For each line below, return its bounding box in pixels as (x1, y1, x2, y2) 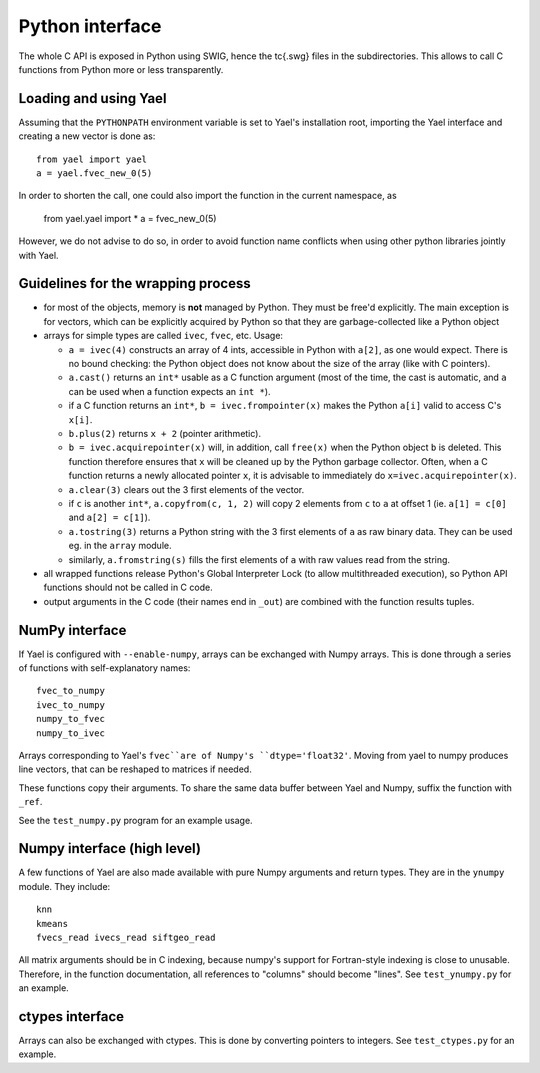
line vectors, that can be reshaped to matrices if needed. (18, 763, 252, 775)
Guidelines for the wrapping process (18, 275, 251, 292)
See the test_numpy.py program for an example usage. (18, 814, 254, 826)
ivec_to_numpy (36, 699, 105, 710)
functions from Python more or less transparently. (18, 63, 224, 75)
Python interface (18, 15, 162, 37)
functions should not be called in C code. (43, 581, 214, 594)
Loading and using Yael (18, 90, 167, 107)
